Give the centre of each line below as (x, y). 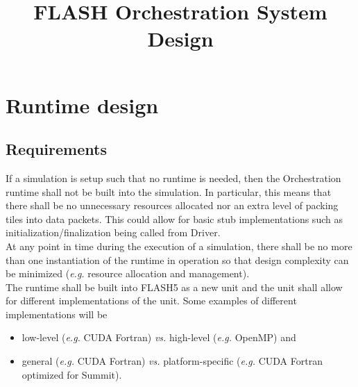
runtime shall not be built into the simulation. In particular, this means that (169, 191)
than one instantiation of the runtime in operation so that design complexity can (177, 260)
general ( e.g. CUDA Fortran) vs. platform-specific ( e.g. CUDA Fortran (172, 361)
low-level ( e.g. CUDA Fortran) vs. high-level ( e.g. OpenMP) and (159, 337)
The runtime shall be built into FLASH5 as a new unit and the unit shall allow (174, 287)
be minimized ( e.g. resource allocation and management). (128, 273)
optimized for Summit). (72, 374)
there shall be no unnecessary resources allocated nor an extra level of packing (172, 205)
